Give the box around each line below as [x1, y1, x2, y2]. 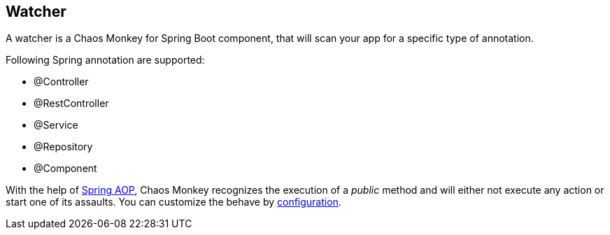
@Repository [34, 141, 93, 153]
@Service [34, 119, 78, 131]
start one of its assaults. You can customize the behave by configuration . [6, 196, 341, 208]
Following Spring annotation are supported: [6, 54, 205, 66]
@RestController [34, 97, 109, 110]
